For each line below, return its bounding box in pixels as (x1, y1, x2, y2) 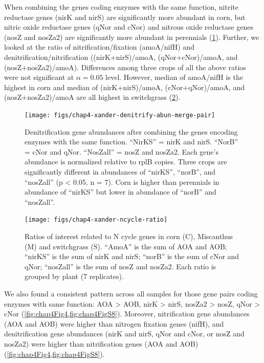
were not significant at (4, 72, 74, 82)
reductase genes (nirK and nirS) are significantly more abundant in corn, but (4, 11, 246, 22)
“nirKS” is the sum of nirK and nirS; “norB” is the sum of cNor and (25, 251, 239, 262)
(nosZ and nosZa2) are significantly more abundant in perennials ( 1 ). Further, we (4, 31, 259, 42)
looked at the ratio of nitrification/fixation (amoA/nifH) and (4, 41, 194, 52)
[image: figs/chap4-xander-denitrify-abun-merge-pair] (25, 111, 215, 119)
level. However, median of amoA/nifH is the (105, 72, 243, 82)
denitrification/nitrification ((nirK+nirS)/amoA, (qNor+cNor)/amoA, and (4, 51, 238, 62)
